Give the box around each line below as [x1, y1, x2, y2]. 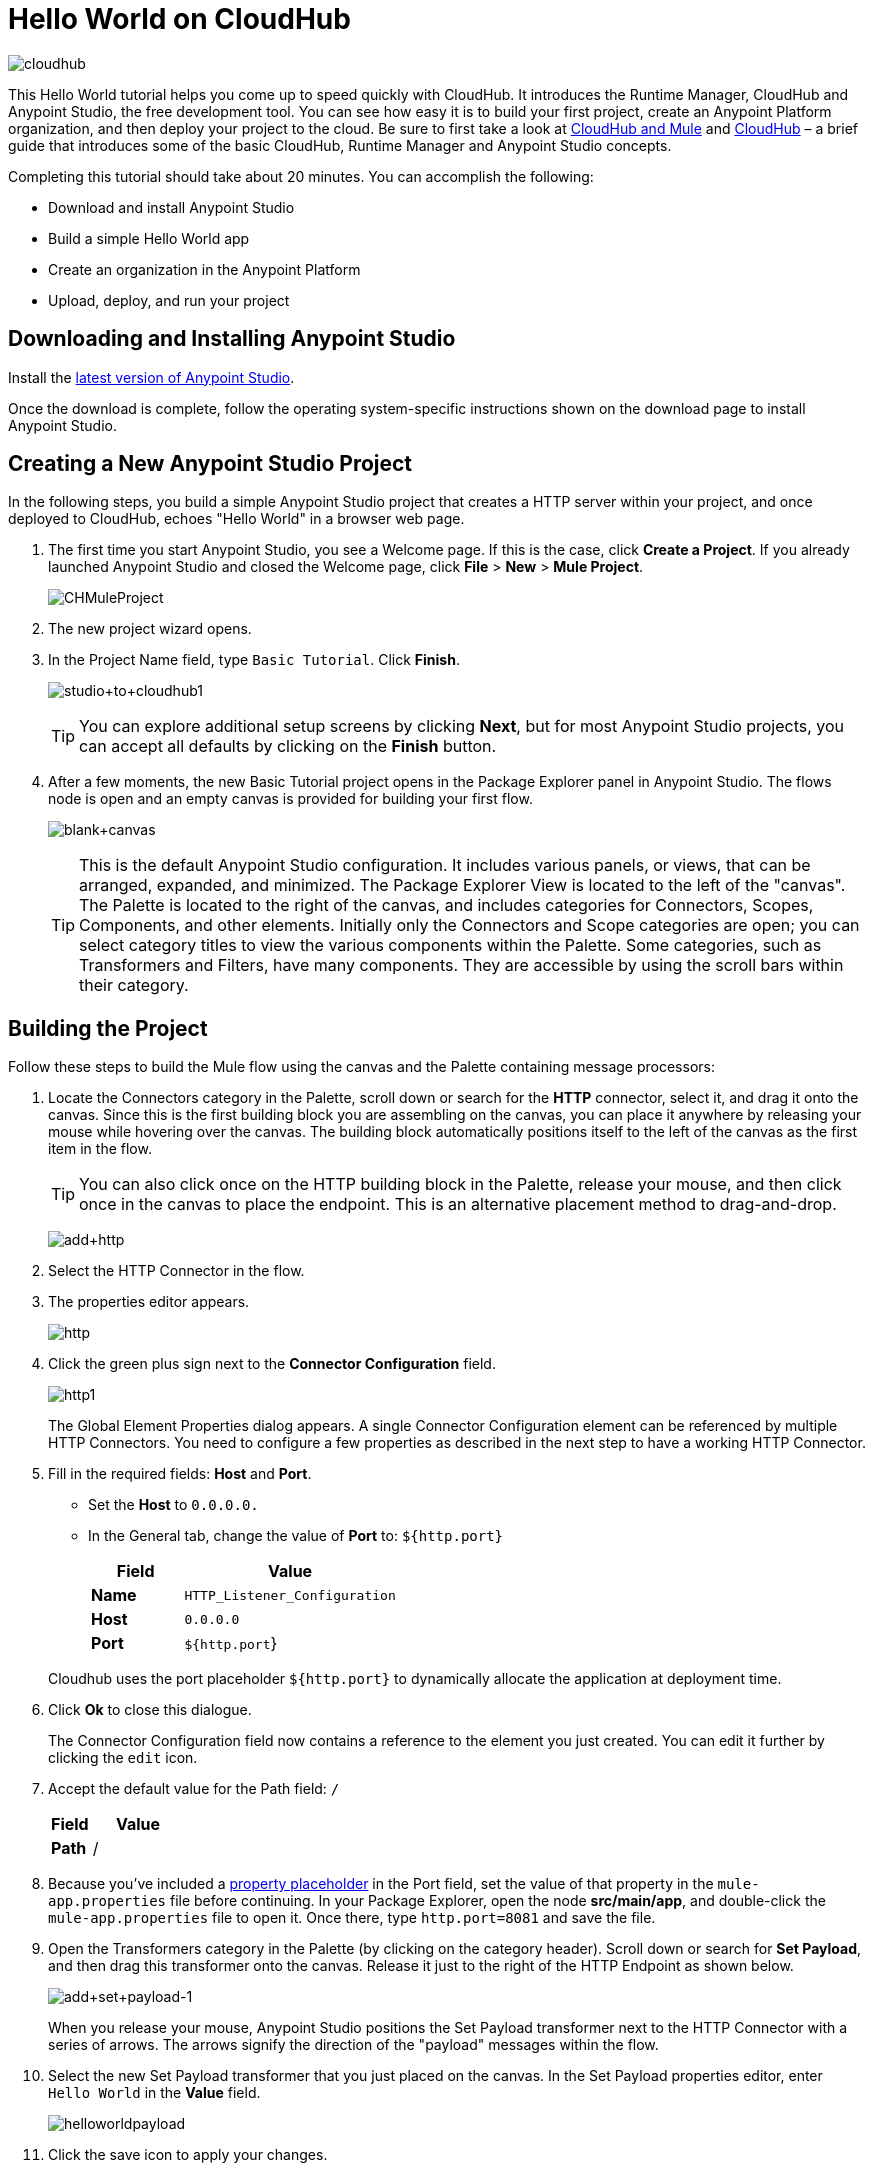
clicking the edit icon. [48, 1749, 198, 1767]
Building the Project [8, 1015, 208, 1041]
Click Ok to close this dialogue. [48, 1701, 252, 1719]
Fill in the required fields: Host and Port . [48, 1465, 312, 1483]
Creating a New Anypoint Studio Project [8, 451, 413, 477]
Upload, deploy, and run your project [48, 291, 290, 309]
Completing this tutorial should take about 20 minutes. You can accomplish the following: [8, 167, 594, 185]
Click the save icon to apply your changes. [48, 2146, 328, 2164]
